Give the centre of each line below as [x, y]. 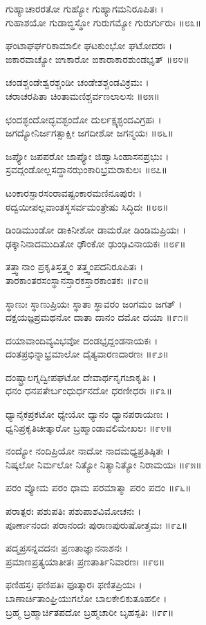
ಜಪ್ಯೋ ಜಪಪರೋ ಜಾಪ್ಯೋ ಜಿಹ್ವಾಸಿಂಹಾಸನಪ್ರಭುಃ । [87, 156]
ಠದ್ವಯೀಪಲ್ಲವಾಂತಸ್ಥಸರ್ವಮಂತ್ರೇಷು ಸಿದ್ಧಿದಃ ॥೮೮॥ [87, 206]
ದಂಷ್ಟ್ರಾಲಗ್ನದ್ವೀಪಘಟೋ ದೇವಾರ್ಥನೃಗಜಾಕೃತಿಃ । [81, 377]
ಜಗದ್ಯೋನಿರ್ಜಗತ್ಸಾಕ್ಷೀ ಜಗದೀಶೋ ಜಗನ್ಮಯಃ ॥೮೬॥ [90, 133]
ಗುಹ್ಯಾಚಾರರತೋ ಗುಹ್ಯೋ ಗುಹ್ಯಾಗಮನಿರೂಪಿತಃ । [85, 8]
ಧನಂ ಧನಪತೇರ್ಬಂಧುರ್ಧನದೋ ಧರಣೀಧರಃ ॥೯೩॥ [89, 390]
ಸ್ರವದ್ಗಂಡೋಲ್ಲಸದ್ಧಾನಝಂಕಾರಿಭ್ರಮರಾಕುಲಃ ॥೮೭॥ [86, 169]
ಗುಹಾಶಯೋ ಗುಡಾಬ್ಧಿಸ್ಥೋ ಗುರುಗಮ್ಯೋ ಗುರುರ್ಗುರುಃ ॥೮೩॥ [104, 22]
